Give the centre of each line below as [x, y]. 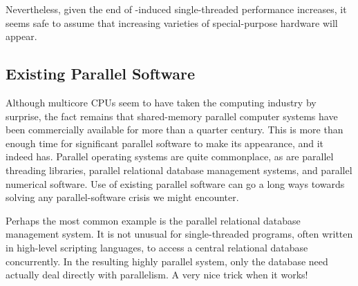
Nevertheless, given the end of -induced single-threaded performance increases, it [176, 9]
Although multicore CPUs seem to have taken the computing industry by [161, 102]
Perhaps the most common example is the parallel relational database [153, 220]
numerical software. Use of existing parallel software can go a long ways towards [175, 183]
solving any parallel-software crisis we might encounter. [122, 197]
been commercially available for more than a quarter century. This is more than [175, 130]
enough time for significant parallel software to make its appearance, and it [165, 143]
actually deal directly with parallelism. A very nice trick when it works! [157, 275]
